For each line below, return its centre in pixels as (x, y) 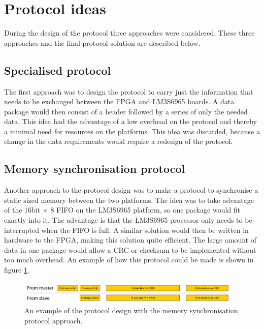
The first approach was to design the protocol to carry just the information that (129, 91)
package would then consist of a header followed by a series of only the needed (126, 111)
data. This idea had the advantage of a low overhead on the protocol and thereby (130, 121)
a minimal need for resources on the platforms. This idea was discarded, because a (132, 131)
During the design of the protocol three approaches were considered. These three (129, 33)
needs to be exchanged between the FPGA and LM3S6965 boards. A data (119, 101)
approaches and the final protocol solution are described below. (102, 42)
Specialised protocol (58, 70)
